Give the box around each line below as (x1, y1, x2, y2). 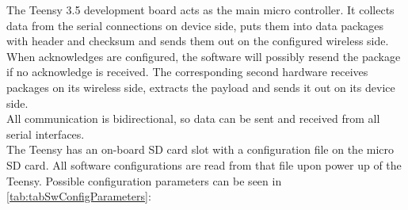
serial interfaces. (6, 125, 85, 142)
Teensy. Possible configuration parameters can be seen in (6, 172, 282, 189)
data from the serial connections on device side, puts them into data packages (6, 17, 384, 33)
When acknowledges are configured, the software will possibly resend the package (6, 48, 401, 64)
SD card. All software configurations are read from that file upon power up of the (6, 156, 402, 173)
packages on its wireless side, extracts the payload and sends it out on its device (6, 78, 395, 95)
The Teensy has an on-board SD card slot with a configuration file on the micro (6, 141, 395, 158)
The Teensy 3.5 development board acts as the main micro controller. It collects (6, 2, 395, 17)
